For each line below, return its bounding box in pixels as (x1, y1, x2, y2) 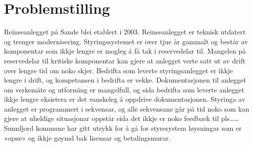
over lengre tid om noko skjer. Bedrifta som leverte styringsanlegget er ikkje (4, 65, 233, 75)
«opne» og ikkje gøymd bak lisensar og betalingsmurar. (4, 132, 171, 143)
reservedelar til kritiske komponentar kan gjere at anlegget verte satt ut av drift (4, 55, 246, 65)
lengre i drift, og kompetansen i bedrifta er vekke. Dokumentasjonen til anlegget (4, 75, 246, 85)
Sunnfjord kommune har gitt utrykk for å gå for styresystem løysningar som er (4, 123, 242, 133)
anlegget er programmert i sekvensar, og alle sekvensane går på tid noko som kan (4, 103, 250, 114)
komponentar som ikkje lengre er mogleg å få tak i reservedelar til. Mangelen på (4, 46, 246, 56)
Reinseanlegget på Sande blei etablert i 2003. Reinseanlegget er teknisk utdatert (4, 27, 246, 37)
